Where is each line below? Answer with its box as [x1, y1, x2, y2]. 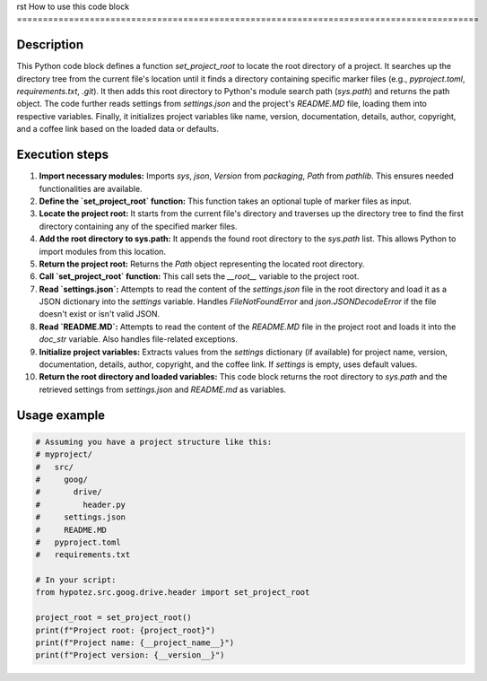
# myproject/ [35, 450, 93, 459]
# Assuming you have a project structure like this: [35, 436, 273, 447]
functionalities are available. [39, 183, 143, 194]
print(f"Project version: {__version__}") [35, 650, 225, 660]
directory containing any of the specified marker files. [39, 221, 238, 231]
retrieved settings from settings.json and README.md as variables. [39, 384, 287, 395]
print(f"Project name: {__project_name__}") [35, 638, 235, 648]
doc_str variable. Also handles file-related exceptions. [39, 334, 238, 345]
